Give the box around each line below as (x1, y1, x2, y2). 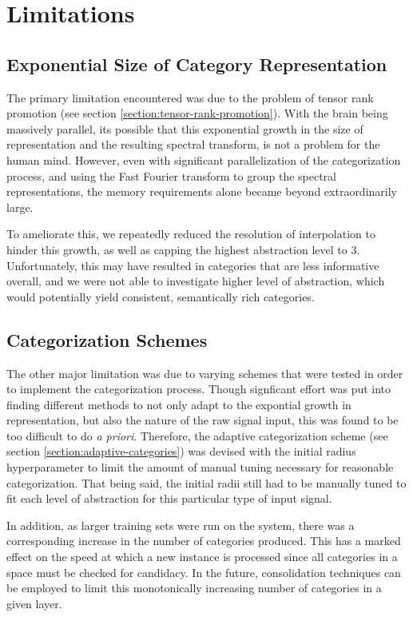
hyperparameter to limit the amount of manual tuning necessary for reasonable (6, 459, 394, 476)
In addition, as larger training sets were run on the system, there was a (6, 516, 355, 533)
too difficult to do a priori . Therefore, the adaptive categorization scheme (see (6, 427, 388, 444)
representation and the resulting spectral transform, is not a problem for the (6, 136, 380, 153)
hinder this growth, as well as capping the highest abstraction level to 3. (6, 241, 360, 257)
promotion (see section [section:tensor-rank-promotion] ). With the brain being (6, 105, 388, 121)
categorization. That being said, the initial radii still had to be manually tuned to (6, 474, 407, 491)
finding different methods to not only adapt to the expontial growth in (6, 396, 351, 412)
